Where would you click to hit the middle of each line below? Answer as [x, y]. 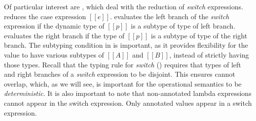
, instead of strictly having [209, 54]
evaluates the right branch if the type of [64, 35]
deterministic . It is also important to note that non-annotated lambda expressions [128, 93]
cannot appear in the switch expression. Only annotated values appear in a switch [128, 103]
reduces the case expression [45, 16]
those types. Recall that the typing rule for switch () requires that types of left [123, 64]
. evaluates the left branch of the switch [169, 16]
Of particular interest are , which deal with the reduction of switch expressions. [124, 6]
